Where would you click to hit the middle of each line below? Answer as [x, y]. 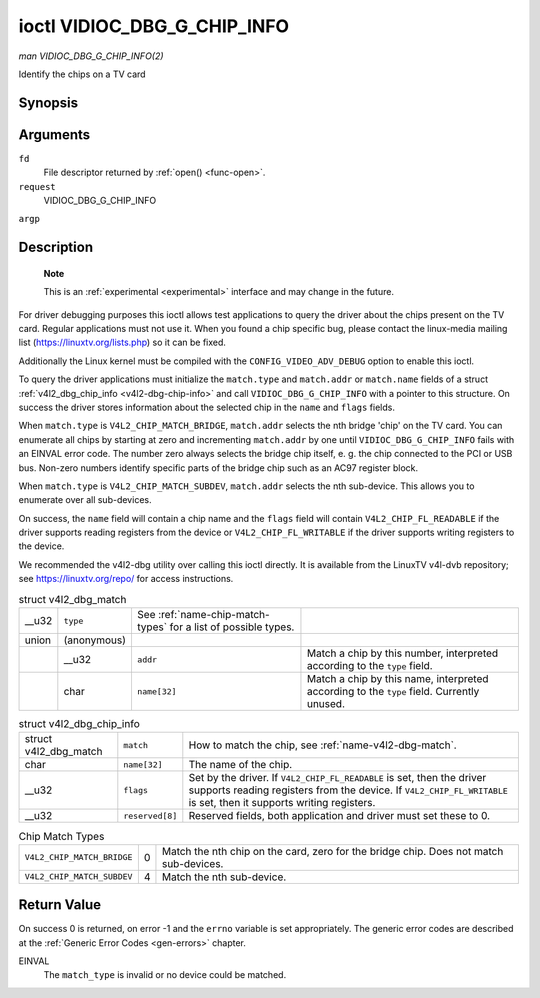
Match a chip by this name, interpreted [397, 679]
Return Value [60, 905]
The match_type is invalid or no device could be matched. [165, 975]
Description [56, 247]
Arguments [54, 134]
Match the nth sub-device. [224, 877]
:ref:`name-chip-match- [214, 615]
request [37, 186]
